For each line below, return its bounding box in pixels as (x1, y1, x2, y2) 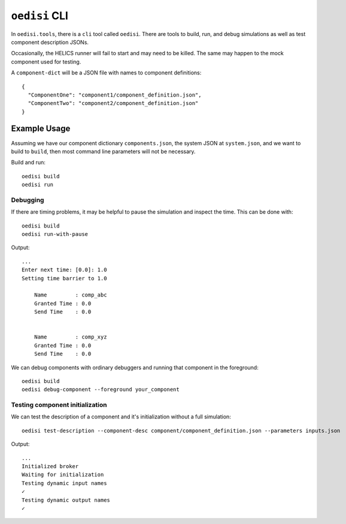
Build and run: (11, 159, 46, 166)
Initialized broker (22, 463, 79, 470)
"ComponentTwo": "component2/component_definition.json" (28, 100, 199, 107)
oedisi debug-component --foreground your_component (22, 386, 180, 393)
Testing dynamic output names (22, 496, 111, 504)
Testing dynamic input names (22, 480, 107, 486)
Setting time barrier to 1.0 (22, 275, 107, 282)
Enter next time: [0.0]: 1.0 (22, 267, 107, 273)
